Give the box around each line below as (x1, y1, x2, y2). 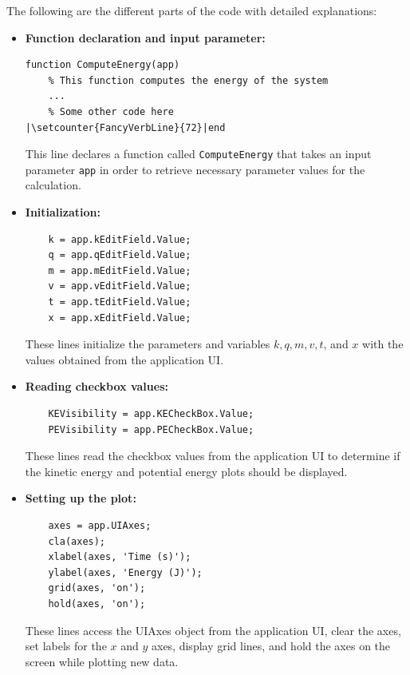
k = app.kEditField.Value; (48, 233, 191, 245)
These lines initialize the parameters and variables (25, 336, 270, 352)
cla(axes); (48, 535, 106, 547)
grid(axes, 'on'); (48, 582, 146, 594)
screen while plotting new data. (25, 653, 179, 669)
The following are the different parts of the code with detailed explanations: (6, 2, 377, 18)
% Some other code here (48, 105, 174, 117)
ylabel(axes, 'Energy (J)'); (48, 566, 203, 578)
